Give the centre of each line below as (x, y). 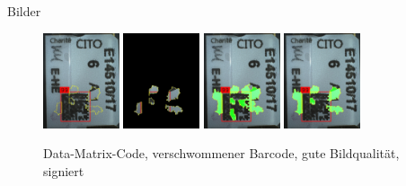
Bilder (24, 11)
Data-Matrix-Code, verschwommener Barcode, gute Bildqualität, (221, 153)
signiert (64, 170)
